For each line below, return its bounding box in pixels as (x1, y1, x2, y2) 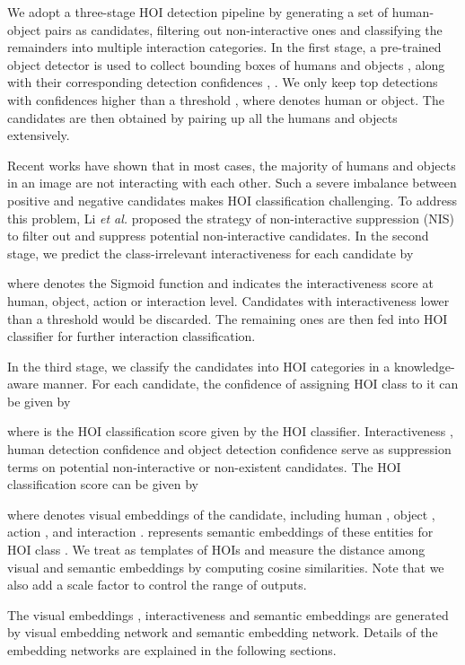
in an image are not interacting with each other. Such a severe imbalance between (7, 173, 457, 192)
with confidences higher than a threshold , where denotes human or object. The (7, 90, 444, 109)
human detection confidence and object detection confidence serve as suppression (7, 440, 452, 459)
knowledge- (393, 356, 455, 375)
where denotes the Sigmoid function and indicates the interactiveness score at (7, 274, 434, 293)
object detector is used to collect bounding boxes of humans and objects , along (7, 55, 445, 74)
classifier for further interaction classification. (7, 327, 256, 346)
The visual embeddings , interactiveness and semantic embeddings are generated (7, 605, 449, 624)
